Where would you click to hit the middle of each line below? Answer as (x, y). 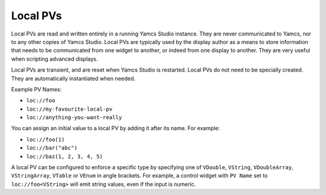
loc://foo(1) (46, 139)
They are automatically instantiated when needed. (73, 78)
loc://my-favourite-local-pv (69, 109)
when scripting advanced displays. (54, 59)
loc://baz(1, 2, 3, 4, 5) (65, 156)
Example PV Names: (37, 89)
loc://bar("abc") (52, 148)
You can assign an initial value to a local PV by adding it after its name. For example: (116, 128)
